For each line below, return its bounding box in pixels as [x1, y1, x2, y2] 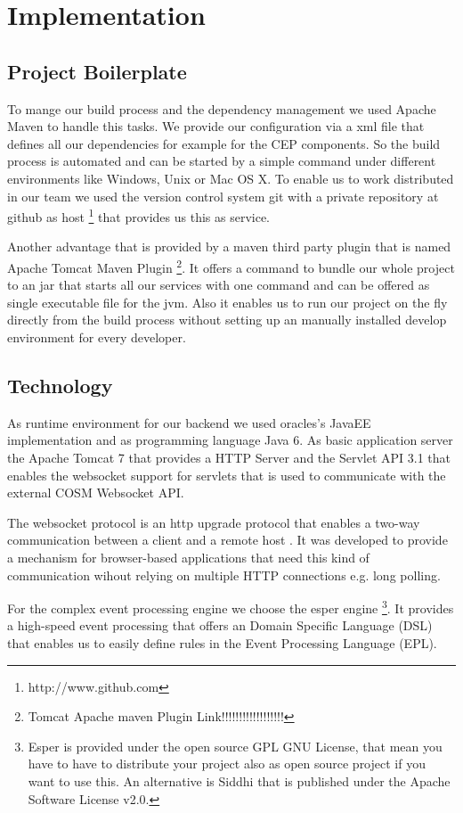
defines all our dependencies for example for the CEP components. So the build [7, 134, 441, 152]
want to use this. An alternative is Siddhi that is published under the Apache [28, 771, 451, 790]
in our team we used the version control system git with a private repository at [7, 186, 439, 205]
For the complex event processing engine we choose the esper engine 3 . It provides [7, 596, 454, 617]
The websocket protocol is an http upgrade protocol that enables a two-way [7, 513, 420, 531]
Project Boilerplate [7, 57, 187, 85]
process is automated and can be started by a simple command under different [7, 152, 436, 170]
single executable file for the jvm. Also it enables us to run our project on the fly [7, 292, 448, 311]
